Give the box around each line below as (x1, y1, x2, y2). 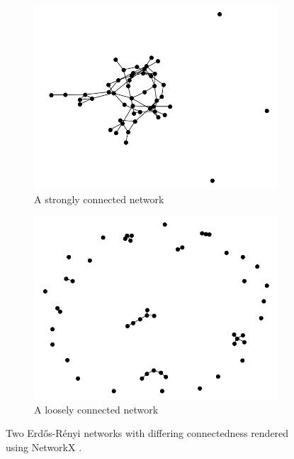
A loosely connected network (34, 401, 159, 416)
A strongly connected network (34, 191, 164, 206)
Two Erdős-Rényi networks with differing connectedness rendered (6, 426, 289, 441)
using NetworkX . (6, 439, 82, 454)
